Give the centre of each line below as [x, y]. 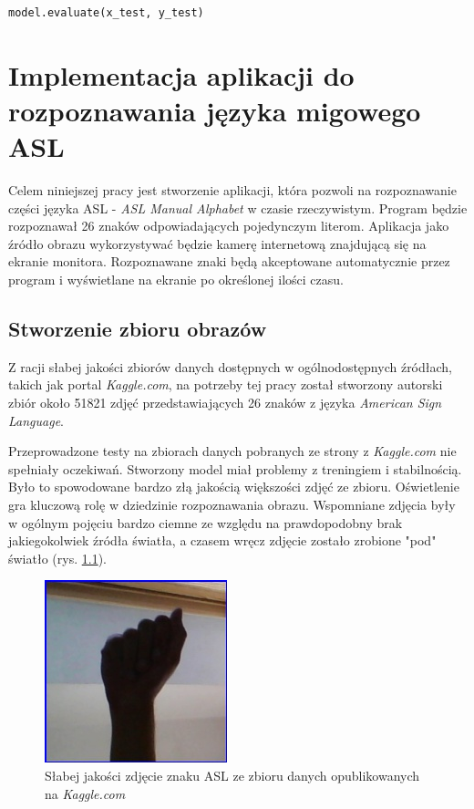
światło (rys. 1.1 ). [57, 558]
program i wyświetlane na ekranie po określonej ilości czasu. [176, 280]
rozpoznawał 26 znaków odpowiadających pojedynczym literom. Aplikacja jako [229, 226]
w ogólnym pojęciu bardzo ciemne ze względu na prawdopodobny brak [206, 522]
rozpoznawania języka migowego [215, 110]
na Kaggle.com [85, 793]
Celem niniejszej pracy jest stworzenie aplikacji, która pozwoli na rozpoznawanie [232, 190]
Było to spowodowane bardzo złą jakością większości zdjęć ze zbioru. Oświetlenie [234, 487]
